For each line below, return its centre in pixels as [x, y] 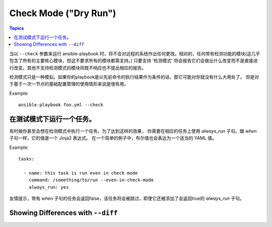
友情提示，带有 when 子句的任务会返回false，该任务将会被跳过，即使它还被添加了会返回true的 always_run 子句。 [127, 198]
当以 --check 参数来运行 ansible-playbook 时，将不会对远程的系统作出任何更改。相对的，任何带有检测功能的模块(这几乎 [135, 53]
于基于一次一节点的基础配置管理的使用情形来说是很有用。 [69, 84]
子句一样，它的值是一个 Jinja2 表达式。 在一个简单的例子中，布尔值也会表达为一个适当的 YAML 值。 [113, 138]
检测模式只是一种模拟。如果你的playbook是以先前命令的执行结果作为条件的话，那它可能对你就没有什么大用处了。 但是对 [134, 77]
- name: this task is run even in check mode [81, 173]
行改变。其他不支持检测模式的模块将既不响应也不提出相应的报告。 [78, 67]
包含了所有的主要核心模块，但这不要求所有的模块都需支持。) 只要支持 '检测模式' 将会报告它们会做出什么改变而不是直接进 [133, 61]
